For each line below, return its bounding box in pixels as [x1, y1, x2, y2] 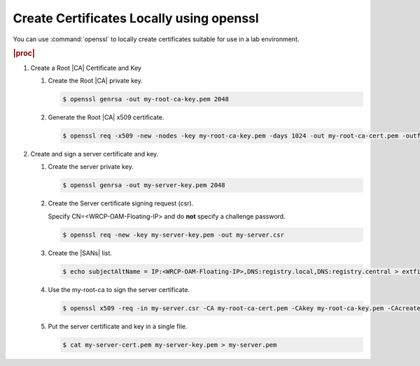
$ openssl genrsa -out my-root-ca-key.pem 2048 [62, 95, 229, 103]
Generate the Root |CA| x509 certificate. [48, 112, 164, 122]
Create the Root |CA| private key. [48, 76, 143, 85]
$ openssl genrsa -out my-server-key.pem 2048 [62, 182, 225, 189]
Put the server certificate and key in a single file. [48, 322, 188, 330]
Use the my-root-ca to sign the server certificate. [48, 285, 190, 293]
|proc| [13, 49, 35, 59]
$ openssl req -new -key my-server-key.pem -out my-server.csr [62, 230, 285, 239]
